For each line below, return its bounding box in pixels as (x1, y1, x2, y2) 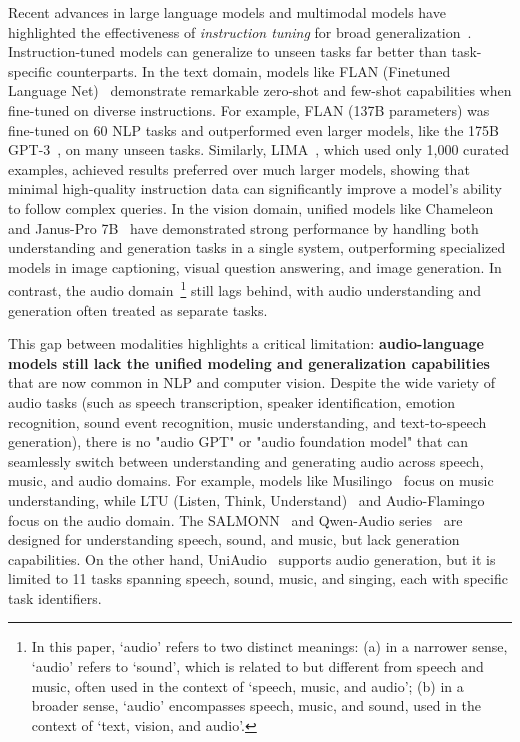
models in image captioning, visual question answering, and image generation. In (8, 256, 502, 277)
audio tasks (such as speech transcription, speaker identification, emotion (8, 391, 456, 412)
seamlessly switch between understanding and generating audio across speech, (8, 450, 484, 471)
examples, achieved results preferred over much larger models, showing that (8, 158, 470, 179)
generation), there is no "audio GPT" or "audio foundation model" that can (8, 431, 469, 452)
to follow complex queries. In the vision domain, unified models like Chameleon (8, 197, 494, 218)
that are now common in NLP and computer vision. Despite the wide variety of (8, 372, 495, 393)
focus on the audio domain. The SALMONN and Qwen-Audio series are (8, 509, 463, 530)
